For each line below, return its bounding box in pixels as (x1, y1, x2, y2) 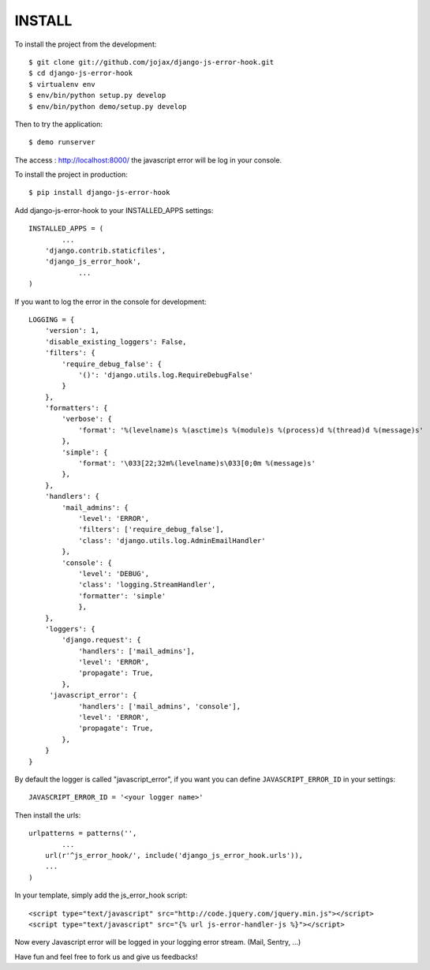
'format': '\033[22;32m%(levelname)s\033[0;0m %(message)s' (78, 459, 316, 468)
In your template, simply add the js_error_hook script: (14, 890, 188, 900)
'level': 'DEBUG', (78, 569, 150, 578)
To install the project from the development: (14, 39, 157, 49)
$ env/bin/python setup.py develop (28, 91, 166, 100)
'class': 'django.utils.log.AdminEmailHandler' (78, 536, 266, 545)
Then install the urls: (14, 810, 81, 820)
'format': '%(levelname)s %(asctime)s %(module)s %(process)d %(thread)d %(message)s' (78, 425, 424, 434)
